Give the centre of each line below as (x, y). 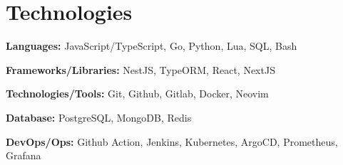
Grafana (24, 155)
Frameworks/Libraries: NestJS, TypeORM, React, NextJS (140, 69)
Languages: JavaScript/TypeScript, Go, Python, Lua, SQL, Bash (152, 46)
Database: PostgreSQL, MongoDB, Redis (99, 117)
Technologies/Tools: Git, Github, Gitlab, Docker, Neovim (137, 94)
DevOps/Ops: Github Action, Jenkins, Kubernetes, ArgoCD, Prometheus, (172, 141)
